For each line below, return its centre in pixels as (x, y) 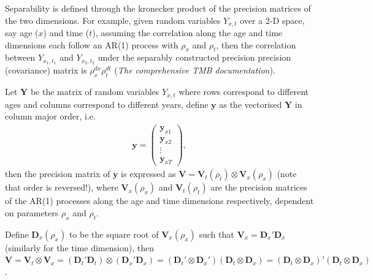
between (20, 57)
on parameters (32, 212)
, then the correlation (256, 44)
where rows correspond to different (244, 92)
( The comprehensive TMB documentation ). (195, 70)
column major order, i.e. (50, 116)
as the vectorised (251, 104)
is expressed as (148, 174)
